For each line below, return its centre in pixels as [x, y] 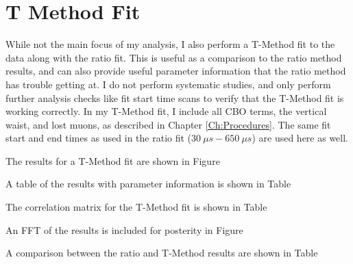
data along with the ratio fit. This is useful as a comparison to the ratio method [174, 57]
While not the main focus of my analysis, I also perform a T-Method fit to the [170, 44]
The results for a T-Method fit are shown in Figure [113, 160]
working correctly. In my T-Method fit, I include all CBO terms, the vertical [166, 111]
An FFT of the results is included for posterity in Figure [124, 229]
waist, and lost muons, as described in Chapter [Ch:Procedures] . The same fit [168, 124]
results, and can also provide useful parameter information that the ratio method [176, 71]
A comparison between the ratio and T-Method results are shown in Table [162, 253]
